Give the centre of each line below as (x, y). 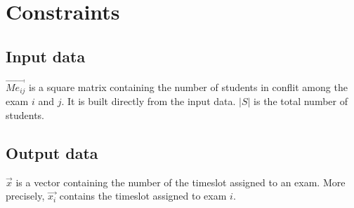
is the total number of (301, 101)
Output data (52, 152)
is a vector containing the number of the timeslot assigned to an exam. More (181, 182)
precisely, (25, 196)
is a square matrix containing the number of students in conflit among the (188, 86)
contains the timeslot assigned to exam (143, 196)
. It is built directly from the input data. (149, 101)
